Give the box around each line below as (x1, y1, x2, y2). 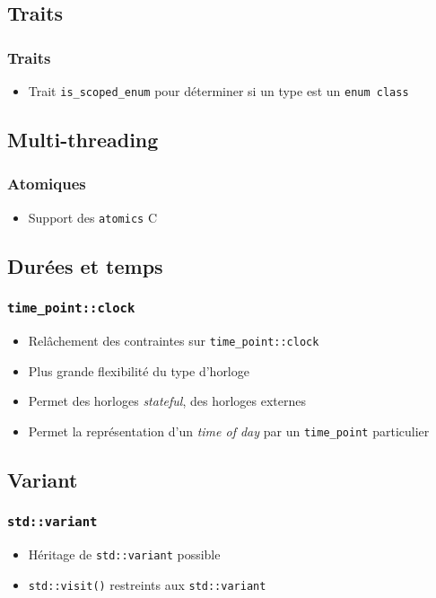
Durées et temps (7, 251, 163, 279)
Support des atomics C (28, 207, 158, 226)
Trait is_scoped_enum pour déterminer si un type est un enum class (28, 82, 409, 100)
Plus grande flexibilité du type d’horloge (28, 361, 249, 380)
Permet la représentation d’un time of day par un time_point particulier (28, 421, 430, 440)
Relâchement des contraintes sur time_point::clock (28, 330, 319, 349)
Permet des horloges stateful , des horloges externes (28, 391, 306, 410)
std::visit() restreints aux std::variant (28, 575, 266, 594)
